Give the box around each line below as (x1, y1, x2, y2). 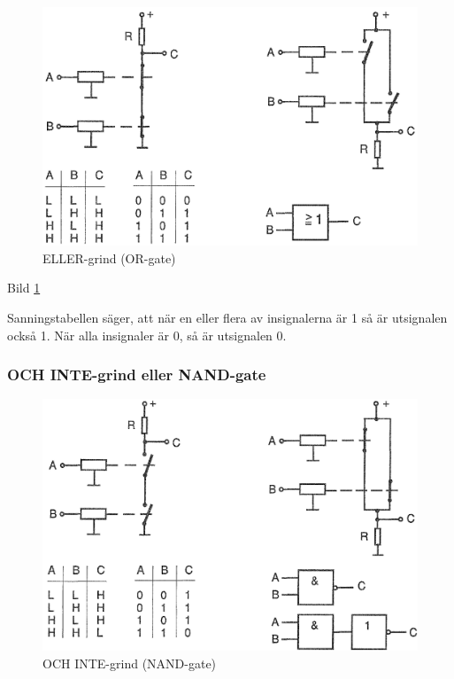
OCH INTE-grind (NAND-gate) (42, 653, 217, 672)
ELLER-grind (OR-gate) (42, 248, 176, 267)
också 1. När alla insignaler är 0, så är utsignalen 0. (7, 325, 287, 344)
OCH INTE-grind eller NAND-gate (7, 363, 266, 386)
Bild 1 (7, 278, 41, 297)
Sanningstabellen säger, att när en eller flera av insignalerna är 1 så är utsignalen (7, 308, 448, 326)
